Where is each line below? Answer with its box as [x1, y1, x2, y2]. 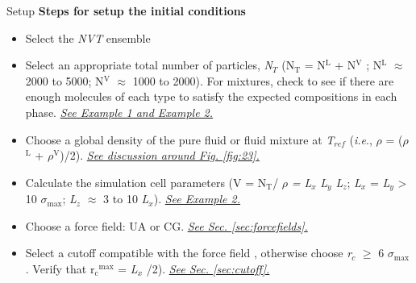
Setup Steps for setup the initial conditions [6, 2, 246, 19]
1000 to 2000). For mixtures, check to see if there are [132, 72, 394, 89]
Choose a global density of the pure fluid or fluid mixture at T [25, 131, 335, 148]
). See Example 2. [153, 190, 241, 207]
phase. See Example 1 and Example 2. [25, 103, 214, 120]
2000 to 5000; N [25, 72, 104, 89]
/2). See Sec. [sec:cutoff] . [146, 260, 270, 277]
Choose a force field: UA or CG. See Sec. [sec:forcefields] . [25, 217, 308, 234]
